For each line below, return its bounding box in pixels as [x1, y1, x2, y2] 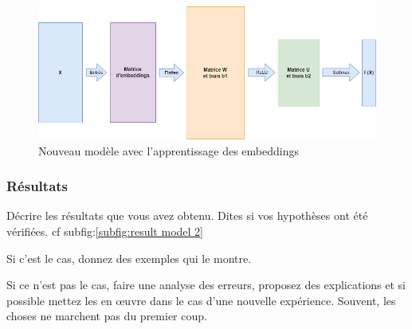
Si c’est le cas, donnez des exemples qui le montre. [6, 249, 252, 266]
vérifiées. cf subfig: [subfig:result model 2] [6, 222, 203, 239]
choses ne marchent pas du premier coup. [6, 307, 207, 324]
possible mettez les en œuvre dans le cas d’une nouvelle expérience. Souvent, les [6, 292, 396, 308]
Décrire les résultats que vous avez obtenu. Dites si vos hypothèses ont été [6, 207, 368, 224]
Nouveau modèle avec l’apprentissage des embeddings [38, 142, 299, 159]
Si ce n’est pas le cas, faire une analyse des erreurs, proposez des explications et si [6, 276, 406, 293]
